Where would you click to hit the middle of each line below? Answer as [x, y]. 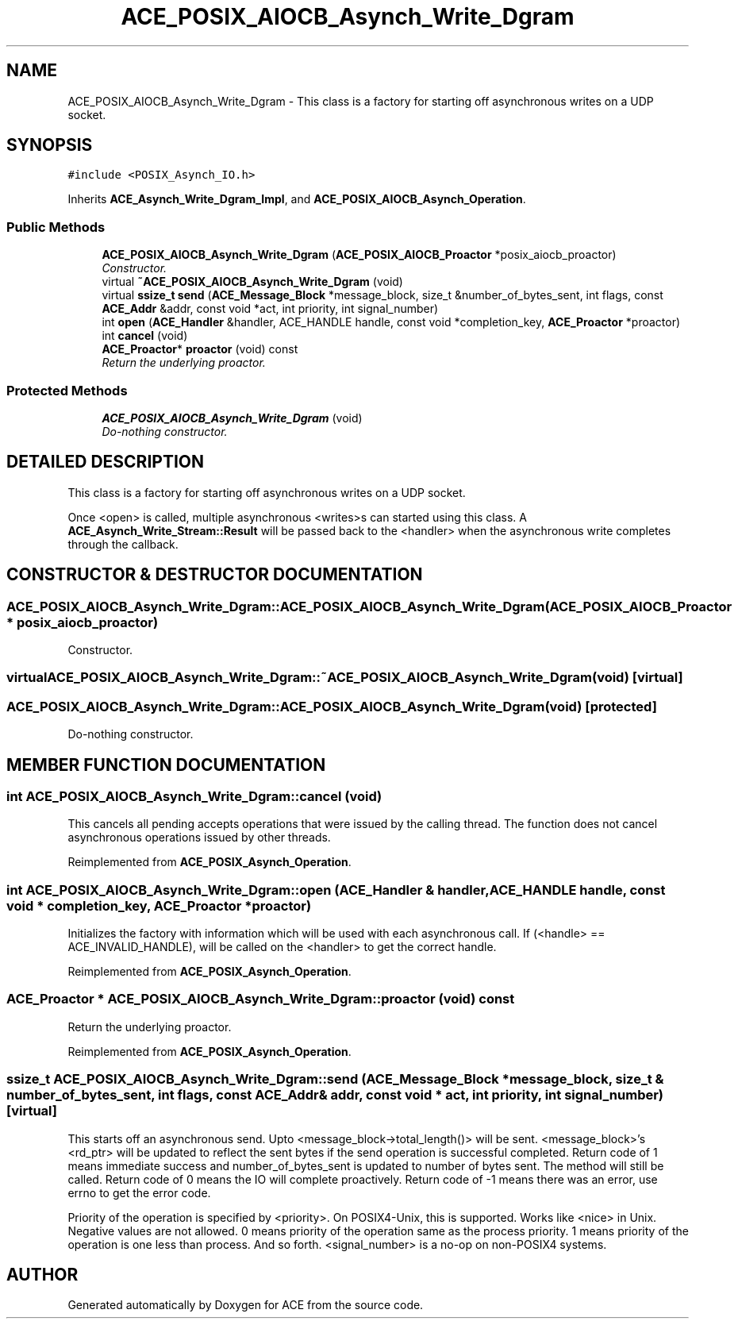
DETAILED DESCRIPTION [106, 462]
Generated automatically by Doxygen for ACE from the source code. [246, 1305]
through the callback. [123, 544]
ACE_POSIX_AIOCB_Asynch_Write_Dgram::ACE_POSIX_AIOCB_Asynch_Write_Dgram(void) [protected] [332, 706]
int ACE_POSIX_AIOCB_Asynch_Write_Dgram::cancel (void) [194, 796]
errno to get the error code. [139, 1192]
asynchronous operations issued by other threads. [199, 838]
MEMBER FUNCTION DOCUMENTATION [166, 765]
